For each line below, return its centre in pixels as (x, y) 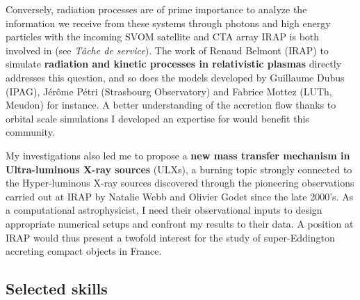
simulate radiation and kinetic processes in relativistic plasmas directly (174, 64)
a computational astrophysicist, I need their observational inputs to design (164, 210)
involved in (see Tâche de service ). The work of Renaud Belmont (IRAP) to (167, 50)
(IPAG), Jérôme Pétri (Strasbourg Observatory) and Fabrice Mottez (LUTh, (169, 91)
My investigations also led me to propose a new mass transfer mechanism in (178, 155)
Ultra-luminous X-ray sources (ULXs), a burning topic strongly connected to (179, 169)
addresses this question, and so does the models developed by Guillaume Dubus (175, 77)
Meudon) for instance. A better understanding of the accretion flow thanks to (171, 105)
